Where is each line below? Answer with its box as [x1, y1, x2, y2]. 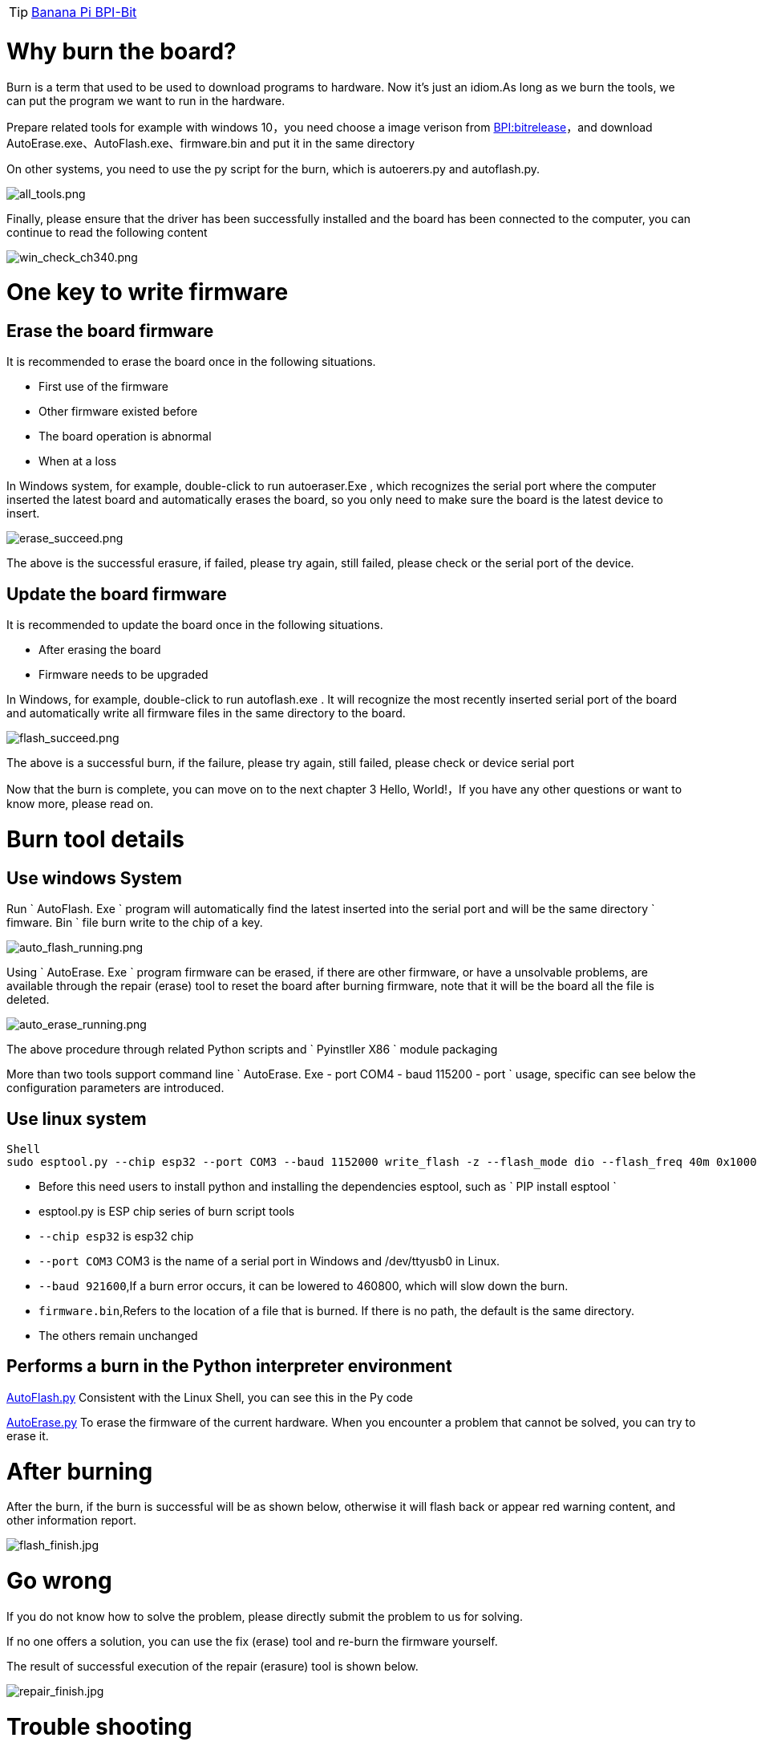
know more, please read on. [6, 797, 154, 811]
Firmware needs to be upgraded [38, 668, 208, 682]
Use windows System [6, 867, 182, 888]
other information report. [6, 1513, 136, 1528]
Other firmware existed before [38, 404, 198, 419]
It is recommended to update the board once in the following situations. [6, 618, 383, 632]
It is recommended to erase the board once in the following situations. [6, 355, 376, 369]
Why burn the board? [6, 37, 237, 65]
